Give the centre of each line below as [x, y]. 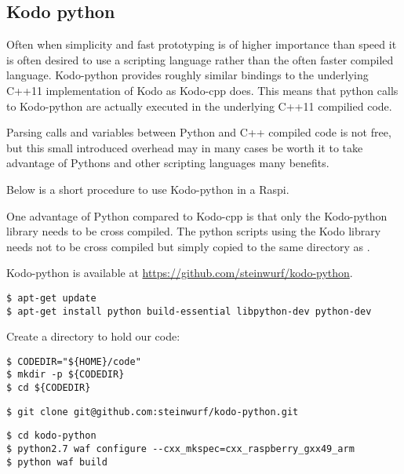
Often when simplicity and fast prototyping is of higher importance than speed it [202, 44]
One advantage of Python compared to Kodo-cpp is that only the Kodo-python [197, 215]
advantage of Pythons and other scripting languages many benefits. [168, 163]
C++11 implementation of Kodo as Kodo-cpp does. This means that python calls [202, 90]
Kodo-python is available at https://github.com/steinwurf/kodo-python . [180, 273]
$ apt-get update [51, 298]
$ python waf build [57, 462]
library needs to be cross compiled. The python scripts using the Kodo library [194, 231]
